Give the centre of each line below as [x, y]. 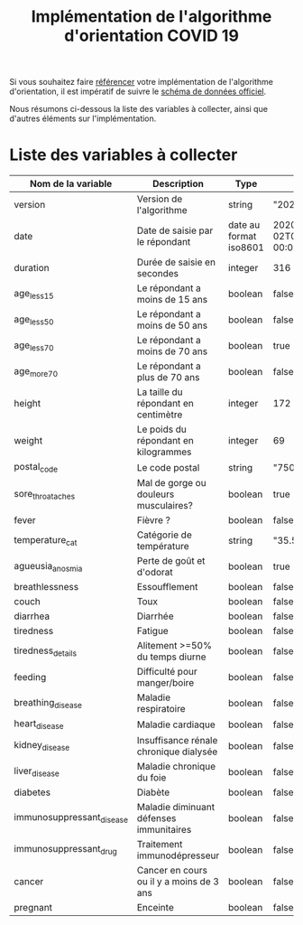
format [243, 237]
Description [179, 184]
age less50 [34, 320]
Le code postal [168, 467]
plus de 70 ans [168, 378]
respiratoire [161, 709]
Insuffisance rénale [177, 740]
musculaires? [165, 506]
